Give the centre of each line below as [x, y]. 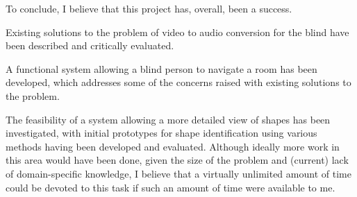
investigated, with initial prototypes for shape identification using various [161, 133]
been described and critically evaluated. [90, 45]
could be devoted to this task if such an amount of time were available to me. [171, 187]
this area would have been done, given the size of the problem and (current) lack [177, 160]
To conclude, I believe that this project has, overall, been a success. [149, 8]
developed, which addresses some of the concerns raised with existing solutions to [178, 82]
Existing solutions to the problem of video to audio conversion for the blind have [177, 32]
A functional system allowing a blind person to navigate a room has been [161, 68]
